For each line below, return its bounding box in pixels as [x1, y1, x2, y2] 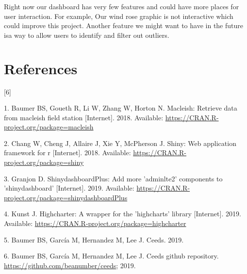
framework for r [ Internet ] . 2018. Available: [4, 147, 131, 158]
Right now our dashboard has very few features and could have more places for [4, 1, 239, 11]
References [4, 58, 78, 78]
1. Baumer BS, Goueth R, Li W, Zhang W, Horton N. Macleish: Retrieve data [4, 103, 237, 113]
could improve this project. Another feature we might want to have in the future [4, 20, 243, 31]
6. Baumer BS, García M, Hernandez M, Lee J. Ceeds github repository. [4, 251, 219, 261]
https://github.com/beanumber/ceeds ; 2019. [4, 260, 136, 270]
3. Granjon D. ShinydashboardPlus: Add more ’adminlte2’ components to [4, 173, 223, 183]
